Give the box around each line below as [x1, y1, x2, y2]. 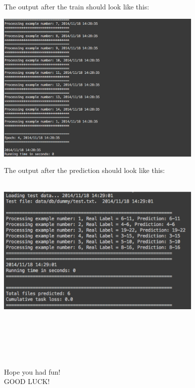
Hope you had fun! [4, 366, 60, 377]
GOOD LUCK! [4, 376, 50, 387]
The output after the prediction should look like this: [4, 165, 165, 175]
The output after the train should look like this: [4, 1, 149, 11]
